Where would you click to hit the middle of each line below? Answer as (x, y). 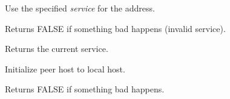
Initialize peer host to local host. (65, 69)
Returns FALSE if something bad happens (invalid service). (115, 28)
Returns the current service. (57, 49)
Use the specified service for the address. (80, 8)
